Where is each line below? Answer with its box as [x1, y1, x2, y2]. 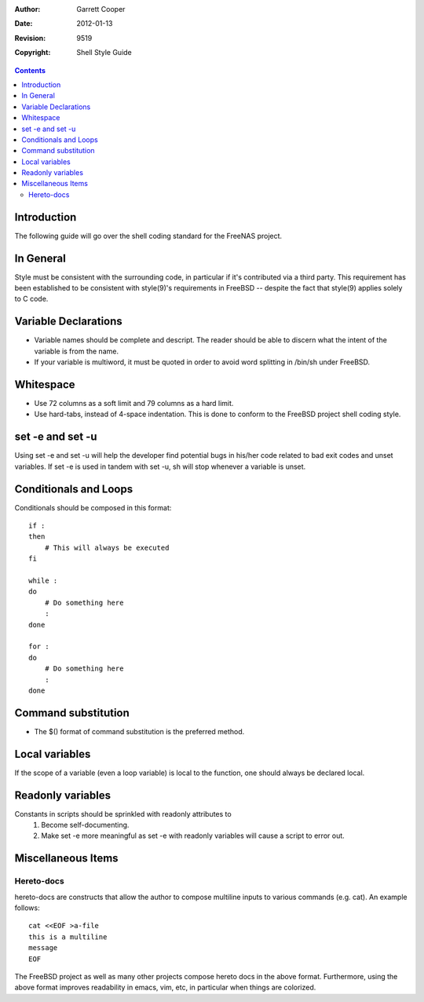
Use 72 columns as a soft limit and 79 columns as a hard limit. [34, 399, 234, 408]
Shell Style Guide [76, 48, 133, 57]
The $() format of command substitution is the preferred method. [34, 726, 245, 736]
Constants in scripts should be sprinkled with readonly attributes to [14, 809, 232, 818]
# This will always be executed [44, 543, 170, 552]
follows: [14, 903, 40, 912]
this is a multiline [28, 932, 108, 942]
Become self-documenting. [41, 821, 130, 829]
